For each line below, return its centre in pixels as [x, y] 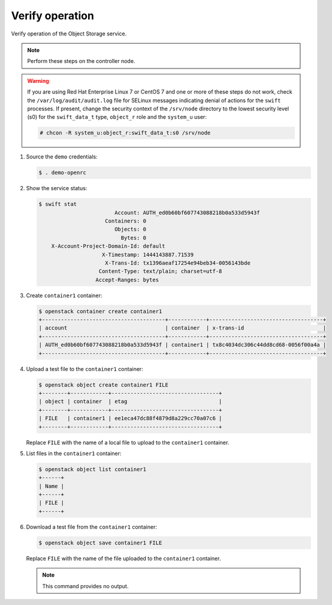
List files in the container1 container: [74, 453]
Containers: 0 [126, 221]
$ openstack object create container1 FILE [104, 385]
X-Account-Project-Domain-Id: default [108, 246]
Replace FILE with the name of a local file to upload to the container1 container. [128, 442]
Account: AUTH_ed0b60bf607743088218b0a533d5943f [187, 212]
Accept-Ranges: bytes [127, 280]
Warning [38, 80]
